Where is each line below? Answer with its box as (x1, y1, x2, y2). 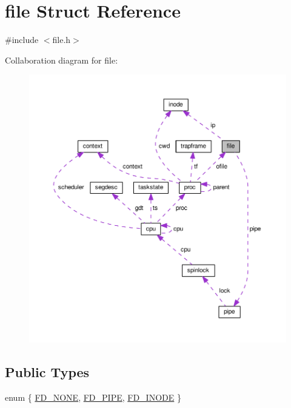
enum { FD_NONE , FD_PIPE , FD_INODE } (5, 390, 181, 403)
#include (5, 33, 39, 46)
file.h (52, 33, 71, 46)
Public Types (5, 363, 90, 381)
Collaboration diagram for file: (5, 53, 118, 66)
